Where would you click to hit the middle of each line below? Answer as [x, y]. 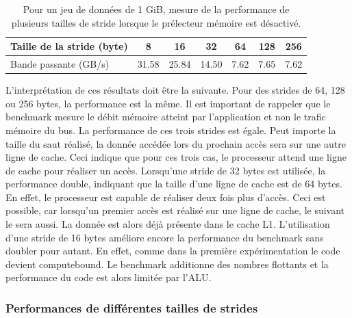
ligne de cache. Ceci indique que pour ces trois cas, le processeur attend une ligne [176, 157]
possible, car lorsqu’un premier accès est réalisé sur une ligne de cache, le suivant [175, 210]
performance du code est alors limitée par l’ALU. [109, 277]
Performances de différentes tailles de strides [132, 307]
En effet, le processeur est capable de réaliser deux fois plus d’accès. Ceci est [166, 197]
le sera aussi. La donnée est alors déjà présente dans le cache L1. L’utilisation [168, 224]
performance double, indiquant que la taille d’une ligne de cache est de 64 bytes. [174, 184]
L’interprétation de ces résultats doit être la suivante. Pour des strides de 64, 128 [175, 90]
